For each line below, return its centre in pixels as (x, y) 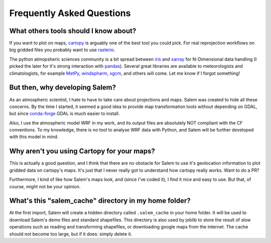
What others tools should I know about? (73, 31)
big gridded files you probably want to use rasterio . (62, 50)
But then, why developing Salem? (63, 88)
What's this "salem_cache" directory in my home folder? (100, 201)
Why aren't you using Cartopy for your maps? (82, 151)
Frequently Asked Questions (70, 13)
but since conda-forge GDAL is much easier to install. (64, 113)
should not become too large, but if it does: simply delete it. (71, 234)
